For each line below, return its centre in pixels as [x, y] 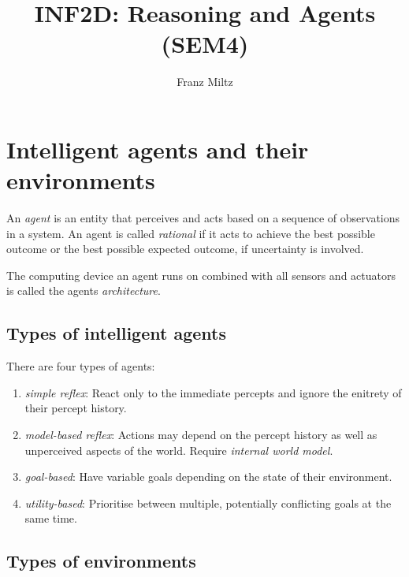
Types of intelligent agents [116, 333]
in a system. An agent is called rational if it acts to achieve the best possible [191, 233]
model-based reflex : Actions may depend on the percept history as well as [201, 434]
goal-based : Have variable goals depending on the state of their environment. [208, 476]
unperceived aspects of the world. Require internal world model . [179, 450]
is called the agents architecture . [84, 290]
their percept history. [76, 408]
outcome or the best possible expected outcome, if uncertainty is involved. [185, 249]
